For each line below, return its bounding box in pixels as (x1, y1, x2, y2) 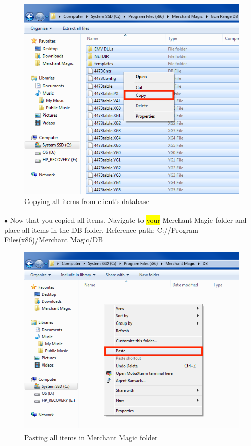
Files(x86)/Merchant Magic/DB (4, 234, 103, 245)
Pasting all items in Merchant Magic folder (24, 432, 158, 442)
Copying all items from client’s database (24, 195, 150, 206)
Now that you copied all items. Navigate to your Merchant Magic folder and (10, 214, 247, 225)
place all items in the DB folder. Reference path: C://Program (4, 224, 198, 235)
